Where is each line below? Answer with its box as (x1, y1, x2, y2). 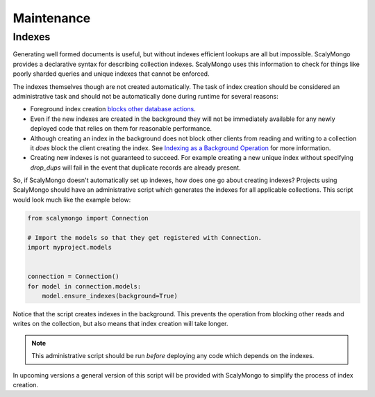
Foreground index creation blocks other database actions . (30, 105, 196, 113)
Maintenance (12, 10, 91, 26)
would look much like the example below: (12, 195, 131, 204)
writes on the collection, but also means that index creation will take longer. (12, 320, 228, 328)
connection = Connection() (27, 273, 119, 281)
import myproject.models (27, 243, 112, 252)
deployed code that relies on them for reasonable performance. (30, 124, 212, 133)
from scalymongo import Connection (27, 214, 149, 222)
